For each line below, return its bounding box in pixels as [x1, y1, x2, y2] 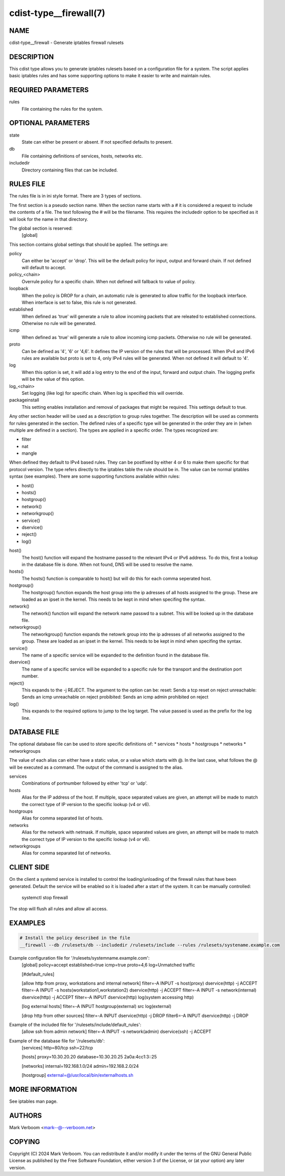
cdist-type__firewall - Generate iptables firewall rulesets [9, 40, 124, 46]
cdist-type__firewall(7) [9, 7, 106, 18]
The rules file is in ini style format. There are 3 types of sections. [9, 193, 142, 199]
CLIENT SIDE [9, 863, 50, 872]
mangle [21, 450, 37, 456]
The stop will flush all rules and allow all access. [9, 906, 108, 912]
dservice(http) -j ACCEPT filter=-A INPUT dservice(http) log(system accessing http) [21, 994, 194, 1000]
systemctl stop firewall [21, 895, 68, 900]
